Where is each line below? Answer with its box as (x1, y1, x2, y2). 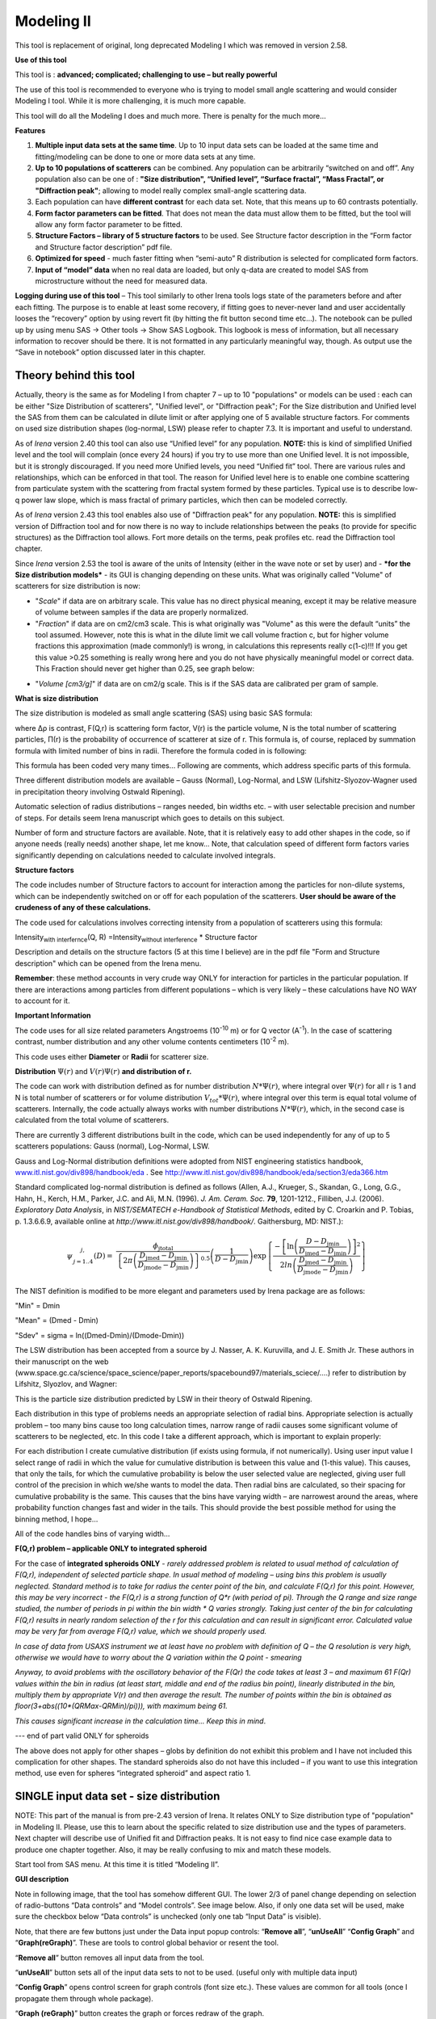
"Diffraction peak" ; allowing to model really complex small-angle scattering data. (35, 186, 307, 195)
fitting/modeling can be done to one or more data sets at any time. (35, 152, 256, 162)
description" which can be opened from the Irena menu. (15, 958, 202, 968)
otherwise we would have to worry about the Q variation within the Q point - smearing (15, 1652, 302, 1662)
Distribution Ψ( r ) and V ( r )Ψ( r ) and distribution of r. (15, 1066, 192, 1076)
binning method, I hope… (15, 1514, 99, 1524)
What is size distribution (15, 693, 99, 703)
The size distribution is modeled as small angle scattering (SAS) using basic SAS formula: (15, 708, 312, 718)
